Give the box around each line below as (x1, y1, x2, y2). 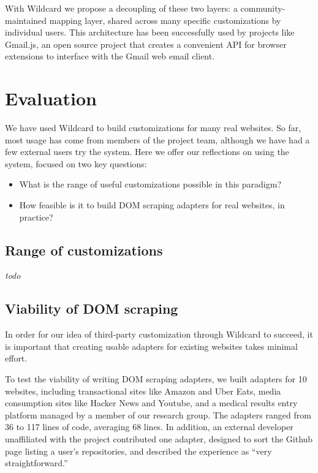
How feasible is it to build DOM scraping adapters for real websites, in (19, 199, 285, 211)
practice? (19, 210, 53, 223)
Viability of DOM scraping (5, 299, 178, 318)
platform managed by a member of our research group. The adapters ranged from (5, 408, 311, 421)
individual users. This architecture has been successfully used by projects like (5, 26, 295, 39)
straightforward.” (5, 456, 68, 469)
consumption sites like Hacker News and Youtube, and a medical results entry (5, 396, 298, 409)
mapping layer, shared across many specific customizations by (49, 13, 281, 26)
